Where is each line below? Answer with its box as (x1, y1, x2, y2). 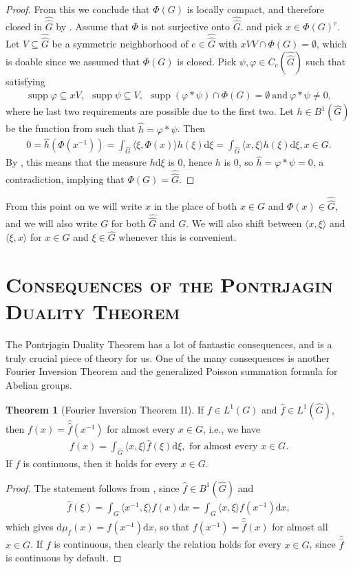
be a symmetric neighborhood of (52, 36, 189, 51)
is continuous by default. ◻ (6, 550, 122, 565)
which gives (6, 519, 54, 534)
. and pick (240, 19, 283, 34)
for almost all (272, 519, 328, 534)
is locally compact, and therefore (186, 2, 325, 16)
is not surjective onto (141, 19, 231, 34)
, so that (153, 519, 190, 534)
